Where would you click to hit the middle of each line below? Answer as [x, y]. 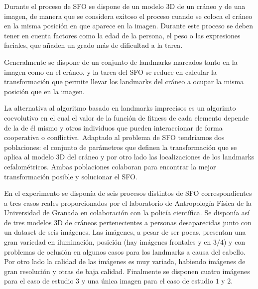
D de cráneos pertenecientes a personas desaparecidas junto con [154, 222]
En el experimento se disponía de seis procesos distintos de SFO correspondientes [128, 193]
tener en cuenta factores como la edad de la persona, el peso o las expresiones [122, 35]
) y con [234, 242]
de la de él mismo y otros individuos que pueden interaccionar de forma [113, 127]
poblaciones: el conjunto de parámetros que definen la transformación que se [121, 147]
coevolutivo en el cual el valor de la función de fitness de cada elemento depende [127, 117]
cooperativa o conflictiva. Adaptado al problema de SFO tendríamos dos [114, 137]
